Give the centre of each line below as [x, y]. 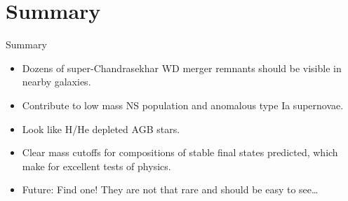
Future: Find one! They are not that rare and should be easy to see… [170, 189]
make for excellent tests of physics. [96, 166]
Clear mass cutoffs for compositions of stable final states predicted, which [180, 152]
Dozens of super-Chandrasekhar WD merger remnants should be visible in [182, 68]
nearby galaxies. [56, 82]
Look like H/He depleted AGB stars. [101, 129]
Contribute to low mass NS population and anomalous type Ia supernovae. [183, 105]
